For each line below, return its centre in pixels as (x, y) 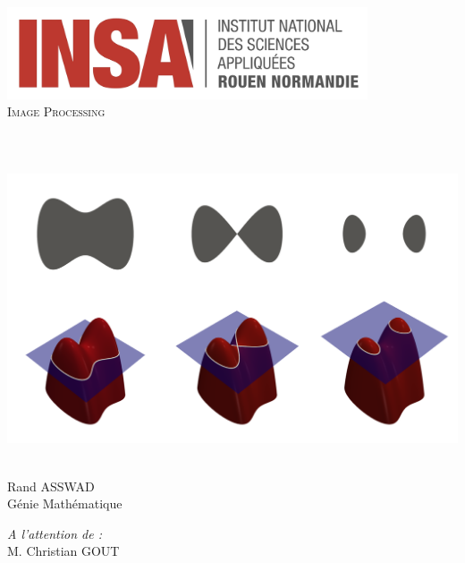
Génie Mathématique (65, 503)
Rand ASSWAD (51, 486)
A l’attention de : (55, 533)
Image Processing (56, 111)
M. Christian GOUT (63, 551)
